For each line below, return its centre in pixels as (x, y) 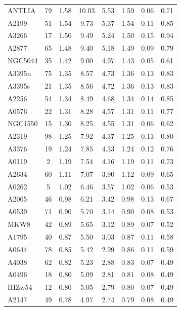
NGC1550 (23, 123)
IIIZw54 (20, 287)
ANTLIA (22, 10)
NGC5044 (23, 61)
